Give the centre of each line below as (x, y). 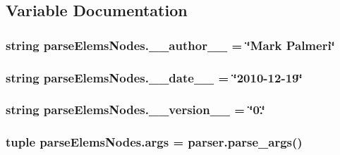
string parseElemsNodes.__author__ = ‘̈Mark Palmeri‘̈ (170, 45)
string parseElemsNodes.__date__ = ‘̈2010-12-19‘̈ (154, 77)
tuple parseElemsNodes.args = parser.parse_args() (154, 142)
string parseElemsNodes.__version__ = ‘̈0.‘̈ (135, 110)
